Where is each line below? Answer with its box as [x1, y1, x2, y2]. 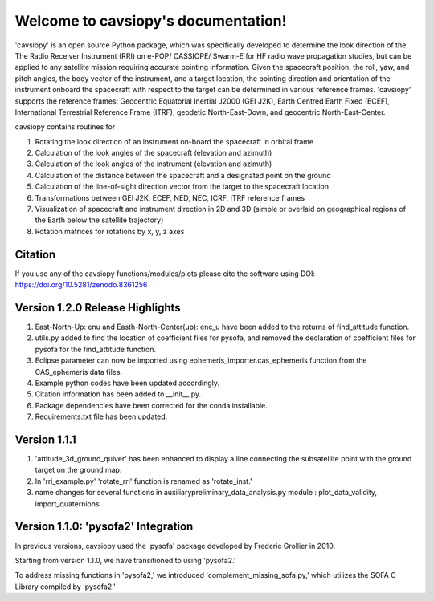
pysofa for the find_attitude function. [35, 344, 157, 354]
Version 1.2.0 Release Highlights [14, 301, 181, 315]
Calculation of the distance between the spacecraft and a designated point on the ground [35, 170, 331, 180]
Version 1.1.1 [14, 432, 76, 446]
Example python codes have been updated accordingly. [35, 378, 220, 388]
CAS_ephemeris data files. [35, 367, 123, 376]
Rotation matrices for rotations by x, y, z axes [35, 226, 185, 236]
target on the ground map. [35, 465, 122, 475]
